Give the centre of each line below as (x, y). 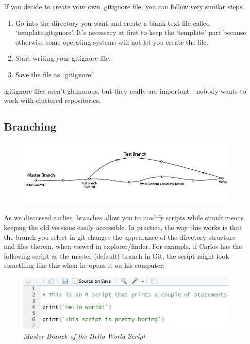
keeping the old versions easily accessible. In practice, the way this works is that (123, 227)
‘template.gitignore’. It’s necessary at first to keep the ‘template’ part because (131, 32)
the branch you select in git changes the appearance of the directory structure (120, 237)
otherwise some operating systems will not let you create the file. (112, 41)
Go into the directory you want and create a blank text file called (113, 23)
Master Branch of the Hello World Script (84, 336)
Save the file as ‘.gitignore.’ (55, 74)
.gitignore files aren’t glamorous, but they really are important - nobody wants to (125, 90)
